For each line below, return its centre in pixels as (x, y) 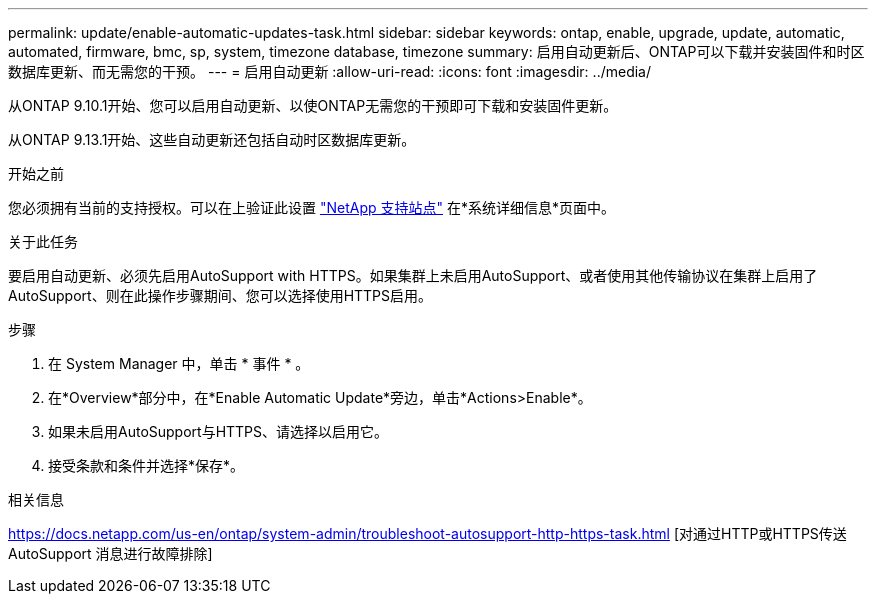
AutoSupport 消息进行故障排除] (110, 553)
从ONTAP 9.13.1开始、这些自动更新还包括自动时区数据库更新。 (212, 139)
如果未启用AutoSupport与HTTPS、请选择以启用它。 (218, 431)
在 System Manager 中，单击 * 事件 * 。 (179, 363)
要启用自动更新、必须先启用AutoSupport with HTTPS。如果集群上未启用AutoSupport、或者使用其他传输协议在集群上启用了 (413, 275)
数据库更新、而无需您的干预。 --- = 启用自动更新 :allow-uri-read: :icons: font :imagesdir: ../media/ (330, 71)
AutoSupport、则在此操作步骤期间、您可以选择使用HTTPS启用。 (220, 295)
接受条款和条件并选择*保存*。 (146, 465)
